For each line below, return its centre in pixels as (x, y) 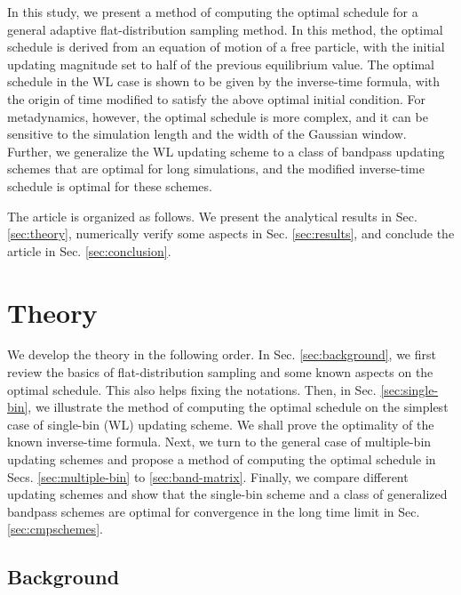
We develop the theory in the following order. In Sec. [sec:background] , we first (222, 354)
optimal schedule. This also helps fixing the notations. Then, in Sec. (192, 389)
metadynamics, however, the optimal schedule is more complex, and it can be (218, 116)
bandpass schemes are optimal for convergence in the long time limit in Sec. (214, 511)
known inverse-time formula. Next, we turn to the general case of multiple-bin (219, 442)
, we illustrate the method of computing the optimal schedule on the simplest (238, 407)
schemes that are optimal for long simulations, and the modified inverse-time (216, 169)
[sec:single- (409, 389)
